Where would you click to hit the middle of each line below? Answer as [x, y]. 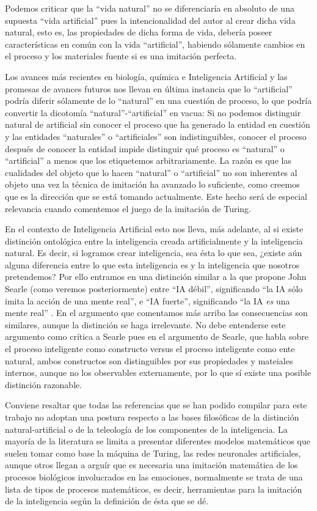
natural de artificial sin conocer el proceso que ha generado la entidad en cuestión [158, 124]
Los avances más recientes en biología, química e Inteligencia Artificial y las [146, 76]
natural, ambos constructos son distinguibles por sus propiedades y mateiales [149, 360]
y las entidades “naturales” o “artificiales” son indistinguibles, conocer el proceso [156, 136]
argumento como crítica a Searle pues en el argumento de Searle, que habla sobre [157, 336]
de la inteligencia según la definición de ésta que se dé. [107, 501]
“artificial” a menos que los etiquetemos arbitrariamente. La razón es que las [148, 160]
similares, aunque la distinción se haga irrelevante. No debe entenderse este [145, 324]
